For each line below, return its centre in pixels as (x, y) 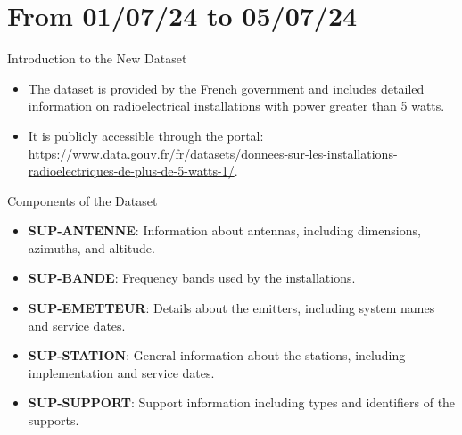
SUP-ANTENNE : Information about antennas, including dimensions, (224, 230)
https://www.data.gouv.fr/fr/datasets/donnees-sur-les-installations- (213, 153)
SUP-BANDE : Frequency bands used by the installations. (192, 278)
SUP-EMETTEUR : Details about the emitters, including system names (231, 308)
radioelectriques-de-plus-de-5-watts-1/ (131, 171)
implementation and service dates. (121, 372)
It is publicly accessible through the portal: (146, 135)
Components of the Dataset (82, 200)
